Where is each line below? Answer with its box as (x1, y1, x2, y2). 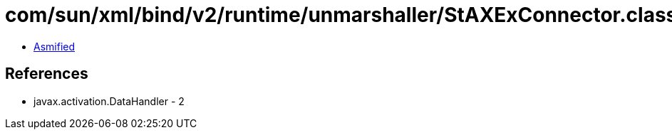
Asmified (33, 40, 76, 53)
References (5, 65, 88, 83)
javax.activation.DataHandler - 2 (33, 94, 185, 107)
